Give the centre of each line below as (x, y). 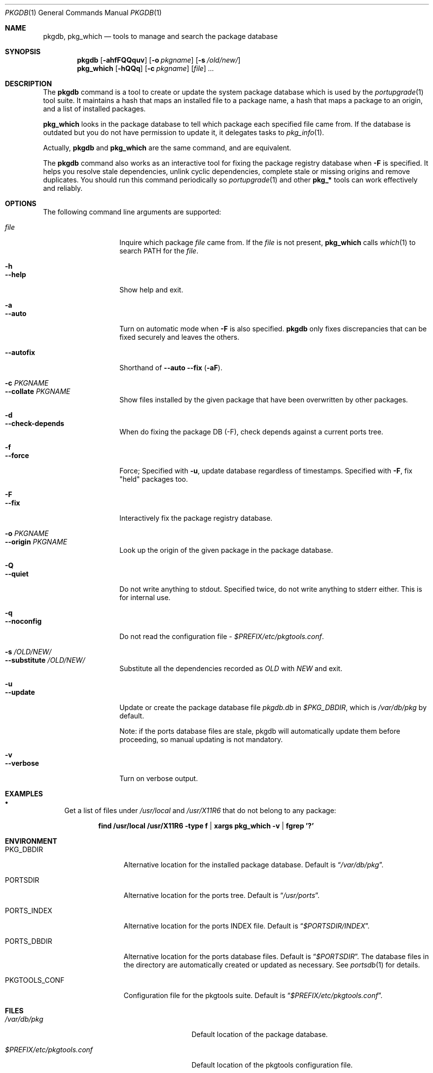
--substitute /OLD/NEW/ (45, 660)
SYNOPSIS (23, 52)
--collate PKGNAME (38, 391)
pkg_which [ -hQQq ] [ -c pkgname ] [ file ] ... (145, 68)
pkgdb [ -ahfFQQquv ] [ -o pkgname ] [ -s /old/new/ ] (159, 60)
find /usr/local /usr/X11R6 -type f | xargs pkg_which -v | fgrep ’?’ (206, 826)
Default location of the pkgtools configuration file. (272, 1065)
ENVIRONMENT (31, 841)
